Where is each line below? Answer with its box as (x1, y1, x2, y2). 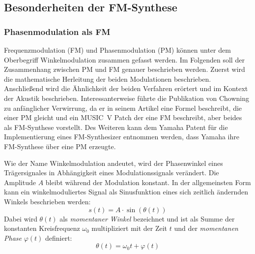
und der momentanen (174, 223, 238, 233)
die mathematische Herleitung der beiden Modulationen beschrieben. (4, 73, 211, 84)
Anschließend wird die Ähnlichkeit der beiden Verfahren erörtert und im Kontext (4, 83, 248, 94)
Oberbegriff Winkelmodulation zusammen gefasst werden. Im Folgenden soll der (4, 54, 245, 64)
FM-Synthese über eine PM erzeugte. (4, 141, 116, 151)
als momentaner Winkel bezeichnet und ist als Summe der (59, 213, 235, 223)
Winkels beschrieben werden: (4, 196, 91, 206)
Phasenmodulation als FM (4, 25, 111, 37)
